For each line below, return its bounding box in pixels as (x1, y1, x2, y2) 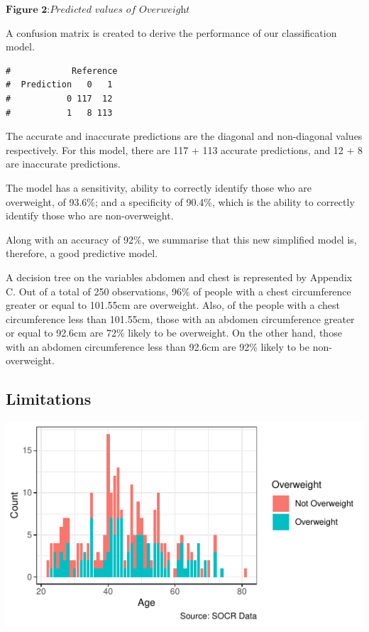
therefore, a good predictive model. (6, 246, 158, 261)
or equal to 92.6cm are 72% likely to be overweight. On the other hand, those (6, 325, 342, 340)
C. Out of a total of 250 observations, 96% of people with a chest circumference (6, 283, 351, 298)
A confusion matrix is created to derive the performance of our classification (6, 25, 337, 40)
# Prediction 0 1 (6, 80, 113, 90)
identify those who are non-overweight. (6, 208, 174, 223)
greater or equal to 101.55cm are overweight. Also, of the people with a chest (6, 298, 340, 312)
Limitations (6, 388, 92, 410)
